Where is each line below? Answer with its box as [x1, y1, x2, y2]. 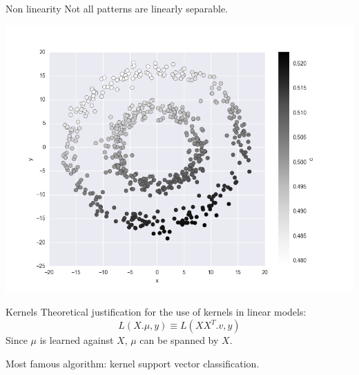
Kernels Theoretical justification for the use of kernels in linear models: [6, 305, 307, 319]
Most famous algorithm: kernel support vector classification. [6, 356, 260, 370]
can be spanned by [139, 333, 219, 347]
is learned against [39, 333, 114, 347]
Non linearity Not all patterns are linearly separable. [6, 1, 228, 15]
